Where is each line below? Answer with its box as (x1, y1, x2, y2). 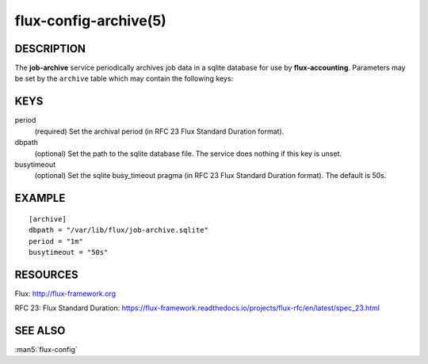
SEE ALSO (14, 324, 66, 337)
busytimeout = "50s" (29, 248, 109, 256)
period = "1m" (29, 237, 83, 245)
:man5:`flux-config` (14, 345, 78, 355)
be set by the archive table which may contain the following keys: (14, 74, 234, 83)
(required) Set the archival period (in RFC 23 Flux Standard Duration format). (34, 127, 285, 136)
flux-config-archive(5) (14, 12, 166, 29)
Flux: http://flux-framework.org (14, 289, 117, 298)
